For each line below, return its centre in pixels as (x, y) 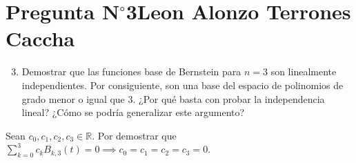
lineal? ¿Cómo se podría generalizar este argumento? (133, 112)
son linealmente (304, 71)
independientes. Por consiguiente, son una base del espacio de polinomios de (182, 85)
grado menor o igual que (73, 98)
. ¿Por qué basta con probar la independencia (229, 98)
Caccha (40, 38)
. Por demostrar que (134, 135)
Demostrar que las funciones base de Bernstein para (131, 71)
